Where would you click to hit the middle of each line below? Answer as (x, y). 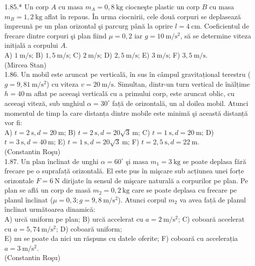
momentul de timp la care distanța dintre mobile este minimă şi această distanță (126, 113)
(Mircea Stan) (26, 64)
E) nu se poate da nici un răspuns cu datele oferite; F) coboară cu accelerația (121, 238)
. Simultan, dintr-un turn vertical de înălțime (182, 83)
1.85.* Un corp (27, 6)
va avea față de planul (213, 199)
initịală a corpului (31, 45)
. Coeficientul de (224, 26)
